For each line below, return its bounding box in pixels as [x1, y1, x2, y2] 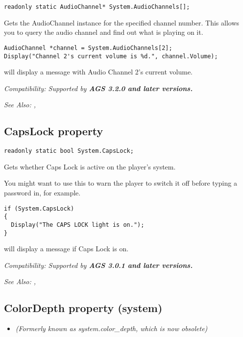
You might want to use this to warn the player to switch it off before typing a [4, 178, 237, 188]
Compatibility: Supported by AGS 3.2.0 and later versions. [4, 83, 193, 93]
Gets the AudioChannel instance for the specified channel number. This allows [4, 17, 240, 27]
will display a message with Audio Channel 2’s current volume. [4, 67, 193, 77]
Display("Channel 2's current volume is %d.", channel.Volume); [4, 52, 218, 60]
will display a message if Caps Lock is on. [4, 243, 129, 254]
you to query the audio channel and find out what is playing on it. [4, 27, 203, 37]
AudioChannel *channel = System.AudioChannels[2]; [4, 44, 172, 51]
